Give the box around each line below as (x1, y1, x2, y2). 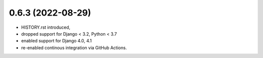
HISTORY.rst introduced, (21, 24, 71, 30)
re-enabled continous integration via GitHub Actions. (21, 44, 127, 51)
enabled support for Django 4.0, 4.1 (21, 38, 92, 44)
